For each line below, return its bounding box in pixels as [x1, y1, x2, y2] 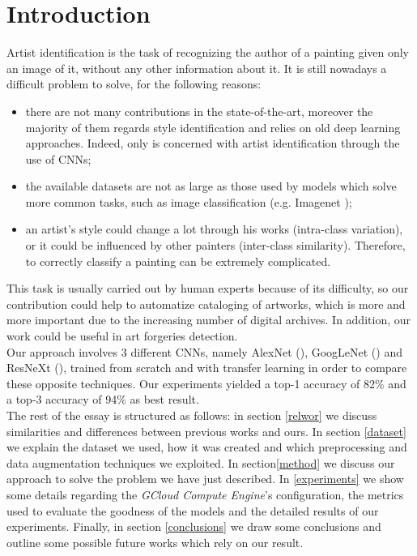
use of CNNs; [25, 150, 91, 167]
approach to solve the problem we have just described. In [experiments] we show [6, 470, 404, 487]
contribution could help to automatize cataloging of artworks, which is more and [6, 295, 406, 312]
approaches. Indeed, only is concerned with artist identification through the [25, 135, 400, 152]
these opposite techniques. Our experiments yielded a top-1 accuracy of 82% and [6, 374, 406, 391]
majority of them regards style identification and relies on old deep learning [25, 118, 401, 135]
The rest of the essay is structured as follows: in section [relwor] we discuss [6, 407, 377, 423]
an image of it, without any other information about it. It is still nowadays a [6, 59, 387, 76]
